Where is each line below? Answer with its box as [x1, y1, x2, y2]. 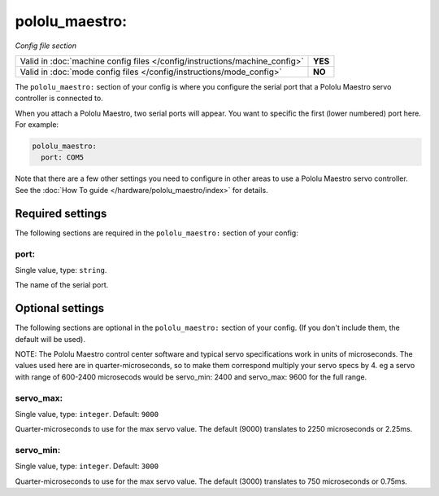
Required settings [15, 206, 107, 220]
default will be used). [15, 334, 85, 344]
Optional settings [15, 301, 105, 315]
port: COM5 [41, 153, 85, 162]
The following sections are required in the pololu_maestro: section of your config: [15, 228, 298, 238]
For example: [15, 120, 59, 129]
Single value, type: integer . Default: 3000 [15, 461, 159, 472]
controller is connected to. [15, 94, 103, 103]
